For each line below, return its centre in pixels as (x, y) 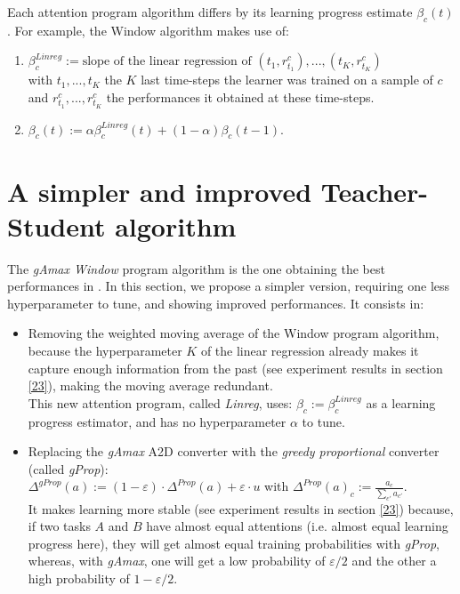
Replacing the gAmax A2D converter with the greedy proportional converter (234, 451)
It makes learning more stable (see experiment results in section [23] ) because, (241, 508)
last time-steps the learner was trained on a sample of (287, 80)
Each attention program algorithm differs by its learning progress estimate (210, 12)
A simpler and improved (160, 191)
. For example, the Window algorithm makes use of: (148, 30)
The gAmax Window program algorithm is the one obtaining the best (196, 268)
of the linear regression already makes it (310, 351)
